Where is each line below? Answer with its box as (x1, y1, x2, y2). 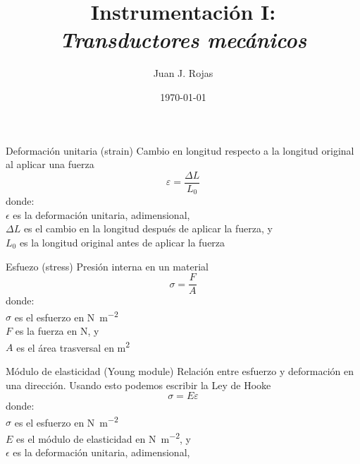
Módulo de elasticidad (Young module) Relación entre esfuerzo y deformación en (6, 363, 354, 378)
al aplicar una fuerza (6, 157, 94, 172)
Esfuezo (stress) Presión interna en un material (6, 258, 209, 273)
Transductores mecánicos (59, 25, 307, 54)
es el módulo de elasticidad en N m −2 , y (16, 429, 191, 446)
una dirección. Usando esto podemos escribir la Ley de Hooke (6, 377, 271, 392)
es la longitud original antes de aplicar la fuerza (19, 234, 225, 249)
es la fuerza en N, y (15, 323, 99, 338)
